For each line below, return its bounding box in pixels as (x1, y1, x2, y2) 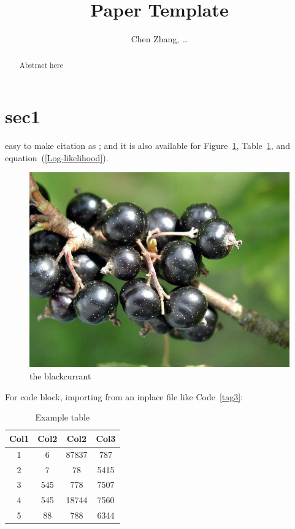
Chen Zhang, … (131, 32, 188, 45)
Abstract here (19, 59, 63, 70)
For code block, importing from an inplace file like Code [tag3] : (5, 390, 243, 403)
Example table (35, 411, 90, 424)
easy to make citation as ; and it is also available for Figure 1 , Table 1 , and (5, 139, 290, 152)
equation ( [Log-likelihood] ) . (5, 151, 109, 164)
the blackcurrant (29, 370, 91, 382)
